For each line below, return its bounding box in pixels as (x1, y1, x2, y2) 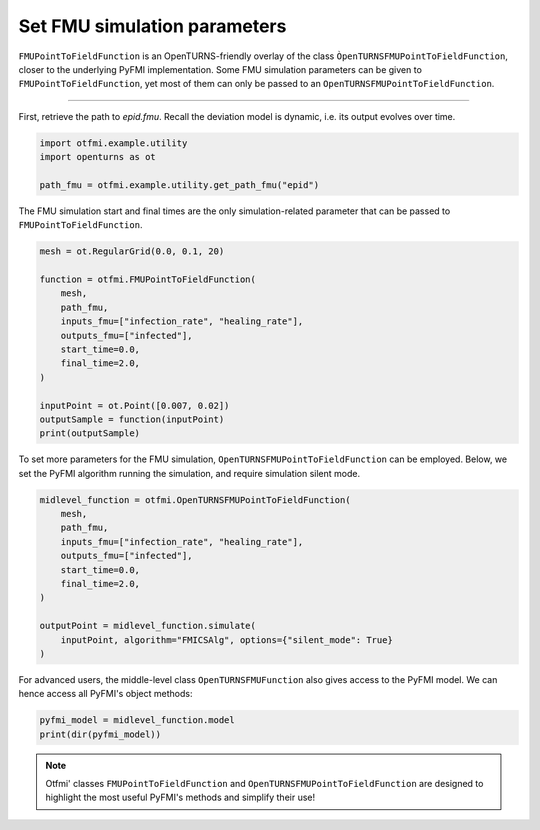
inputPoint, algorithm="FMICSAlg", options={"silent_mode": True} (60, 634, 394, 645)
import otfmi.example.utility (39, 137, 188, 149)
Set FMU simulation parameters (18, 15, 287, 37)
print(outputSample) (39, 428, 140, 439)
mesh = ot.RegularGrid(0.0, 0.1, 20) (39, 246, 225, 257)
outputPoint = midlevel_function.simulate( (39, 620, 257, 632)
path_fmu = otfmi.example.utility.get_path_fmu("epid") (39, 179, 320, 190)
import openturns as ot (39, 151, 157, 163)
